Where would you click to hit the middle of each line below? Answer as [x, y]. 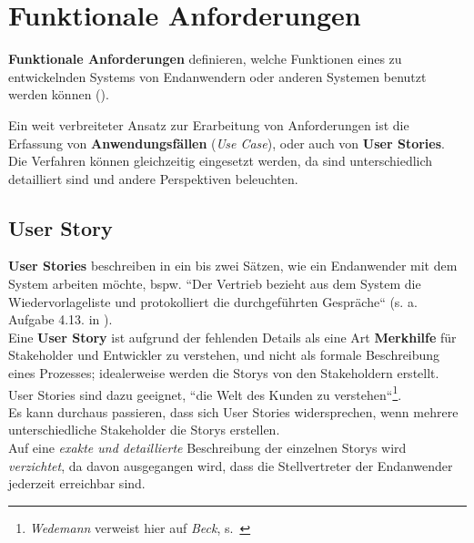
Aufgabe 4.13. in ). [61, 319]
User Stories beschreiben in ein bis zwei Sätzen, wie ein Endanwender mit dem [233, 266]
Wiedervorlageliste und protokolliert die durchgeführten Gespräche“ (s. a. [213, 301]
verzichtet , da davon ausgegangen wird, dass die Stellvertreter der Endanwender [231, 465]
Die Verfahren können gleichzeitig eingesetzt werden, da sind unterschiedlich [221, 161]
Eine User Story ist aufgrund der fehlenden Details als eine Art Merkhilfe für [232, 337]
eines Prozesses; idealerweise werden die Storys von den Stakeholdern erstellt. [224, 373]
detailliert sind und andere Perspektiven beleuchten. [153, 178]
